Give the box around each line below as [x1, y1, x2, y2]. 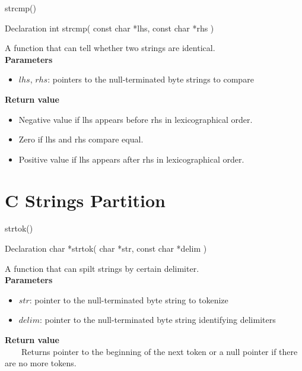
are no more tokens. [5, 357, 77, 369]
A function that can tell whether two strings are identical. [5, 42, 215, 54]
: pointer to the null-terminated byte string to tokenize [29, 293, 228, 306]
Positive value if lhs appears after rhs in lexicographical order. [18, 153, 244, 165]
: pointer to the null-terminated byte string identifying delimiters [39, 313, 276, 326]
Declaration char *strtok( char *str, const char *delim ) [5, 242, 207, 255]
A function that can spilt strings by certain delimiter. [5, 262, 199, 274]
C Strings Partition [5, 188, 166, 212]
